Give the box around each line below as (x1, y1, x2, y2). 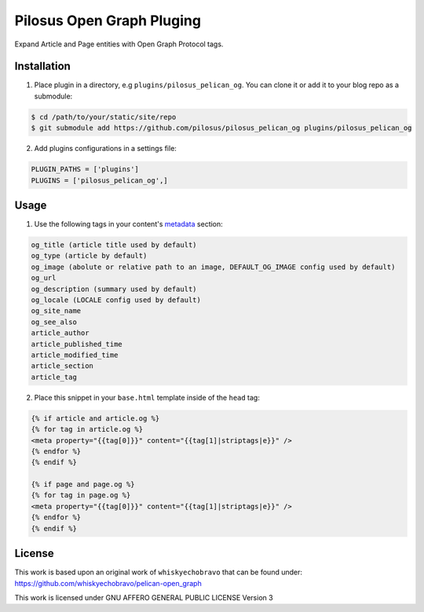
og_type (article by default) (31, 252, 148, 260)
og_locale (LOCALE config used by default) (31, 296, 202, 304)
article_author (31, 329, 90, 337)
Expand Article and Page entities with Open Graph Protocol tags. (14, 39, 224, 49)
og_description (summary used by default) (31, 284, 197, 293)
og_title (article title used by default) (31, 241, 197, 249)
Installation (14, 60, 71, 73)
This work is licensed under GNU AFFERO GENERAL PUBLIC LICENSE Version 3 (14, 592, 274, 602)
